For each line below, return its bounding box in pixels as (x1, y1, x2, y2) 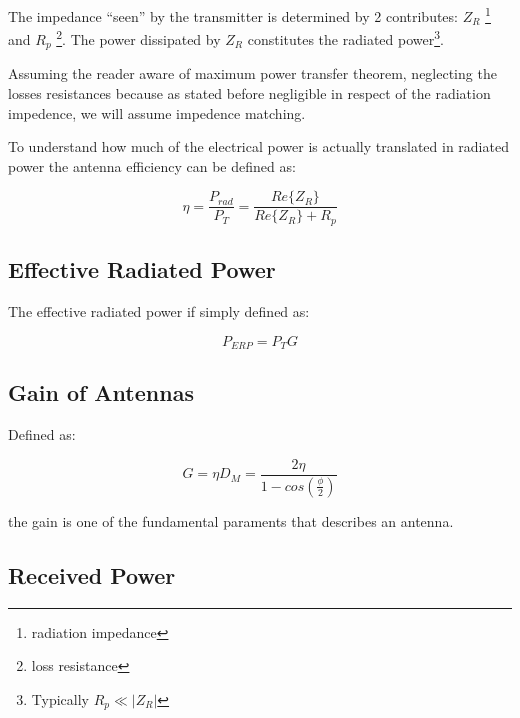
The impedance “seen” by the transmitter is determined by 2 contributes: (8, 5, 458, 26)
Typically (31, 688, 89, 709)
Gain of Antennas (8, 377, 194, 408)
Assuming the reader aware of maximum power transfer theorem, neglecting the (8, 63, 497, 84)
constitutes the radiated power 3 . (247, 26, 444, 49)
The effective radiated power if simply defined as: (8, 301, 310, 322)
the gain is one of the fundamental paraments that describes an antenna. (8, 510, 454, 531)
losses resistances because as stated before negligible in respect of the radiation (8, 82, 491, 103)
